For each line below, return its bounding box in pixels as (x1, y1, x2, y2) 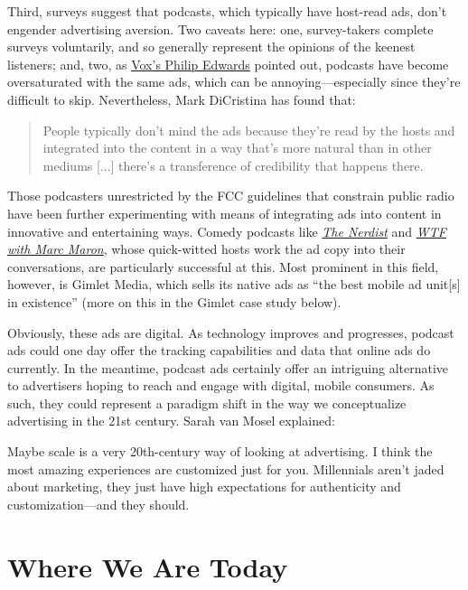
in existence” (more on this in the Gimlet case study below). (7, 292, 342, 311)
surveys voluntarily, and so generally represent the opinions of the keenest (7, 37, 416, 56)
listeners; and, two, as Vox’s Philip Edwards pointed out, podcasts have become (7, 54, 449, 73)
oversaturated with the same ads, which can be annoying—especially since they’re (7, 72, 461, 91)
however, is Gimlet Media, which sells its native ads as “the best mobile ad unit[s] (7, 275, 461, 294)
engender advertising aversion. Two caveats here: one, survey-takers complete (7, 19, 434, 38)
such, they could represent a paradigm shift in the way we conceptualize (7, 393, 407, 412)
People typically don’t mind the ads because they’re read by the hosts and (42, 120, 455, 139)
